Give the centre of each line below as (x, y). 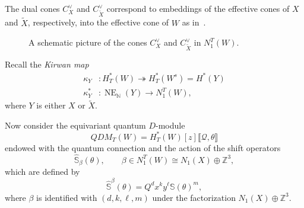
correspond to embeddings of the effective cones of (198, 8)
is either (51, 105)
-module (170, 125)
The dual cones (32, 8)
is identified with (67, 197)
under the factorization (194, 197)
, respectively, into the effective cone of (98, 22)
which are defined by (42, 172)
